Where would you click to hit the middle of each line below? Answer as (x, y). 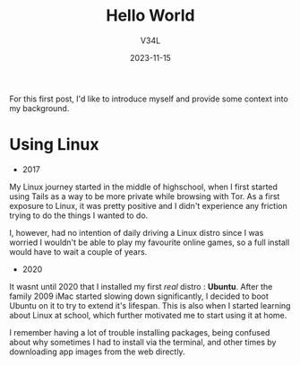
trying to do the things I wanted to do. (79, 215)
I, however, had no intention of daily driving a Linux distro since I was (137, 232)
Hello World (150, 16)
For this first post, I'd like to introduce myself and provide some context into (149, 99)
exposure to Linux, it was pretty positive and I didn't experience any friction (149, 205)
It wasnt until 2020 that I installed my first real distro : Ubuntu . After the (141, 286)
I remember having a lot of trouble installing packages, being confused (140, 332)
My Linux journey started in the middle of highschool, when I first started (143, 187)
